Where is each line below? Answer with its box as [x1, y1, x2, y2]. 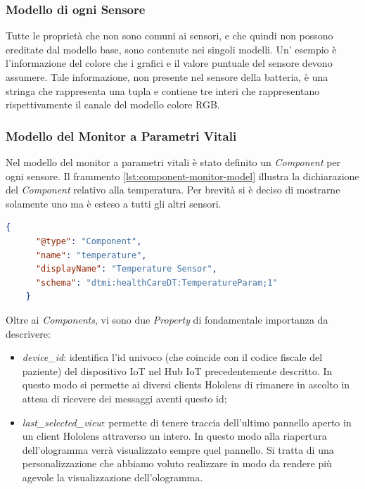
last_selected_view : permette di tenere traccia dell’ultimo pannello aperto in [22, 414, 352, 429]
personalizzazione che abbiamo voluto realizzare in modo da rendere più [22, 456, 332, 471]
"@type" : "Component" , [35, 236, 142, 246]
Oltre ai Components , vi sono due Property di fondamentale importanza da [6, 312, 328, 326]
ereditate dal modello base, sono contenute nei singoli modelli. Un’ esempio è [6, 42, 337, 56]
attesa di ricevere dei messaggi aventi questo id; [22, 390, 227, 405]
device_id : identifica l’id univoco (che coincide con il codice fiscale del [22, 350, 323, 364]
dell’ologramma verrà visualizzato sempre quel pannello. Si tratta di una [22, 442, 334, 457]
